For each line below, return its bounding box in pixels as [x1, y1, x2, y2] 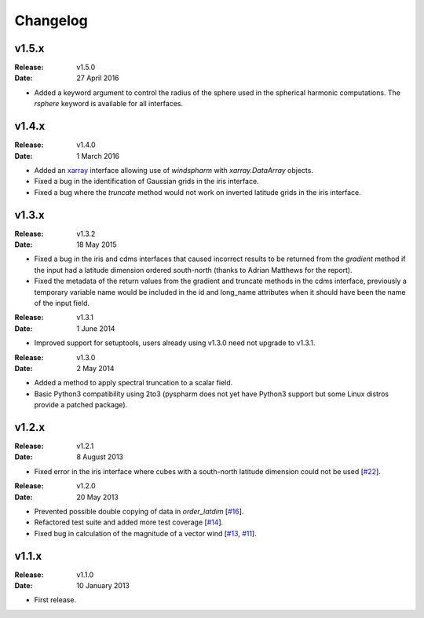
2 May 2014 [76, 363, 115, 373]
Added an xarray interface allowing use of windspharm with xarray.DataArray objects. [34, 165, 314, 175]
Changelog [14, 12, 88, 29]
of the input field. [34, 298, 90, 307]
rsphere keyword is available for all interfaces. [34, 99, 184, 109]
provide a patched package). [34, 400, 128, 410]
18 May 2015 [76, 240, 117, 249]
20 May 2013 [76, 492, 119, 502]
